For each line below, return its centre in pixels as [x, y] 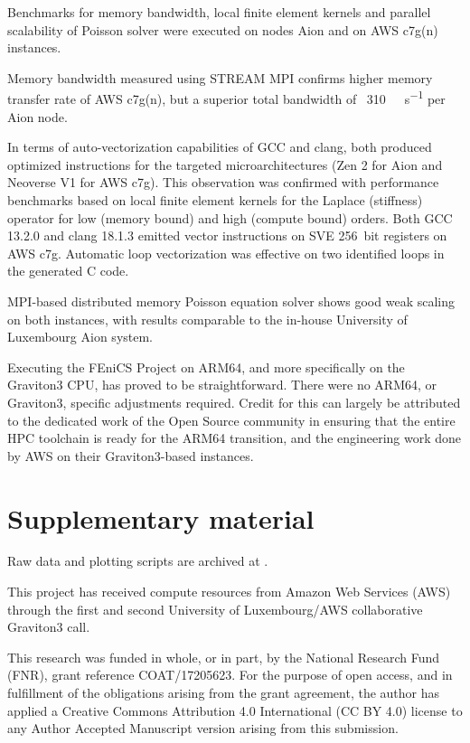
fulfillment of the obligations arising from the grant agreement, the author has [224, 692]
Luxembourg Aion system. [80, 337]
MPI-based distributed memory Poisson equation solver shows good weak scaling [231, 301]
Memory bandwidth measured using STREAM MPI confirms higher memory [220, 77]
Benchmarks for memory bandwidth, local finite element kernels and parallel [219, 12]
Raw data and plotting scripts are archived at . [138, 561]
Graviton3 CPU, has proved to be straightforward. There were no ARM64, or [222, 385]
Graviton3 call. [49, 627]
